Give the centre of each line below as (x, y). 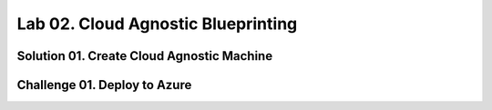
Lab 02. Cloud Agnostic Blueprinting (157, 24)
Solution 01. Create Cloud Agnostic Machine (145, 56)
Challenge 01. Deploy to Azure (104, 85)
